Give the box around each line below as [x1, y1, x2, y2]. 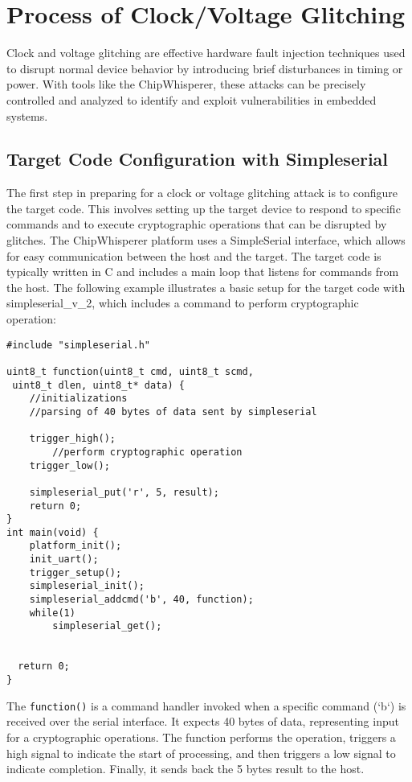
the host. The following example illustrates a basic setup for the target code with [6, 278, 406, 295]
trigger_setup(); [29, 566, 122, 578]
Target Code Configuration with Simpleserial [6, 146, 389, 171]
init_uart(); [29, 554, 99, 566]
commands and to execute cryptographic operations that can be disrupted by [6, 216, 387, 233]
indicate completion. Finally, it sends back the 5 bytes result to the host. [6, 760, 365, 777]
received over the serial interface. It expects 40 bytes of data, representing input [6, 713, 399, 730]
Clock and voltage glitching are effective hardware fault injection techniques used [6, 44, 406, 61]
